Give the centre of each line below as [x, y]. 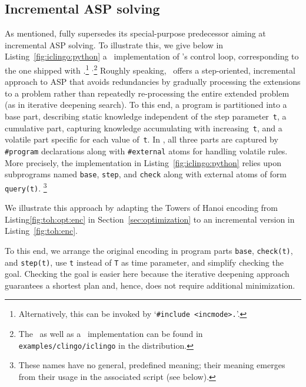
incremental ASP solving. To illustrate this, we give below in [114, 44]
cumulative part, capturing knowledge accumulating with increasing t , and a [144, 128]
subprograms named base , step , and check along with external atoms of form [146, 174]
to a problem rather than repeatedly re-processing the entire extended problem [147, 93]
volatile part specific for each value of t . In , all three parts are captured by [142, 139]
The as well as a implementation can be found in [111, 334]
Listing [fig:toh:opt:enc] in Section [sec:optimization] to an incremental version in [150, 219]
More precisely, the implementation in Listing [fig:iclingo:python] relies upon [143, 162]
